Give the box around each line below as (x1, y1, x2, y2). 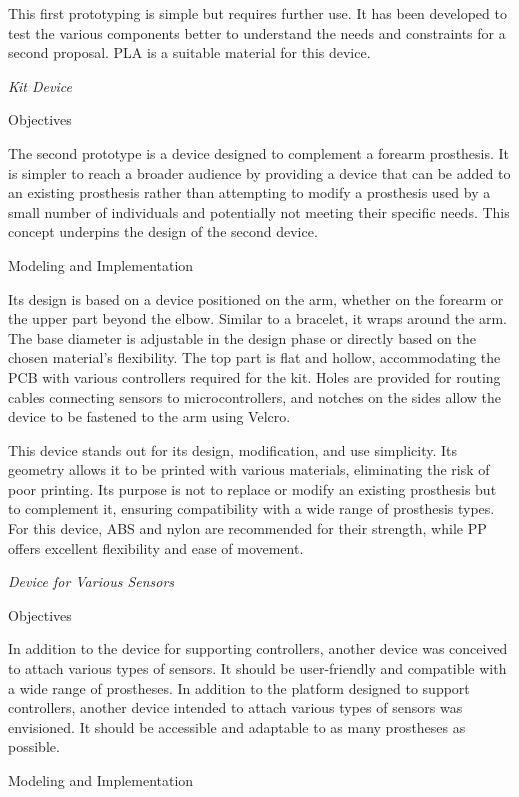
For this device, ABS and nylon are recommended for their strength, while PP (8, 518, 487, 539)
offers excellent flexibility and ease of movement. (8, 537, 304, 558)
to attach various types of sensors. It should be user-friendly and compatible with (8, 658, 507, 679)
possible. (8, 736, 60, 757)
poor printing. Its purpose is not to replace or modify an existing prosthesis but (8, 478, 497, 499)
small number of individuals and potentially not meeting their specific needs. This (8, 201, 510, 222)
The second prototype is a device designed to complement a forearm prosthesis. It (8, 142, 510, 163)
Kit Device (8, 75, 72, 96)
